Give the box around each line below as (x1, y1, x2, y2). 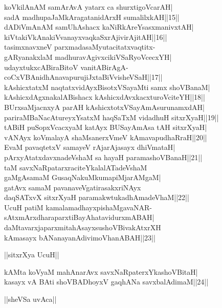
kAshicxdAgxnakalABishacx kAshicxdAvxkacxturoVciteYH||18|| (4, 92, 205, 102)
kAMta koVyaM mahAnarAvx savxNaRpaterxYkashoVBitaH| (4, 266, 198, 277)
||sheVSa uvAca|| (4, 294, 57, 304)
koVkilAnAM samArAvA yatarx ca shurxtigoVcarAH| (4, 2, 173, 12)
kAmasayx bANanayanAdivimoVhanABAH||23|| (4, 232, 156, 243)
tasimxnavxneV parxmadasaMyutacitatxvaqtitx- (4, 41, 156, 52)
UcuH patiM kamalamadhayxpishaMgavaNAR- (4, 202, 152, 212)
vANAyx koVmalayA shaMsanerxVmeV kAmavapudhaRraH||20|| (4, 131, 207, 142)
